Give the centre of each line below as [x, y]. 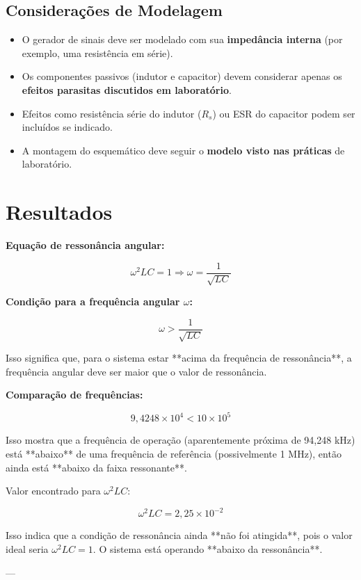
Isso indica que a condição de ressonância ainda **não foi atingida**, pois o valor [179, 535]
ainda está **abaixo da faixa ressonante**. [96, 467]
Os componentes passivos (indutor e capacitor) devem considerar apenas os [182, 76]
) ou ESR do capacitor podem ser [284, 113]
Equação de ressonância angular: [85, 245]
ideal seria [27, 548]
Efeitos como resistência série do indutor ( [112, 113]
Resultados [59, 212]
